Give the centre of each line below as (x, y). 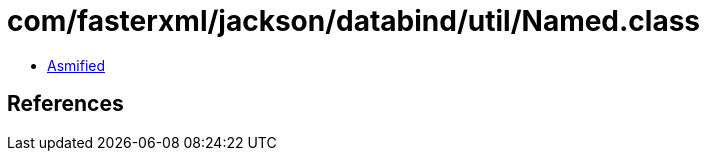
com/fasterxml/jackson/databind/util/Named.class (354, 21)
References (65, 104)
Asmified (76, 65)
